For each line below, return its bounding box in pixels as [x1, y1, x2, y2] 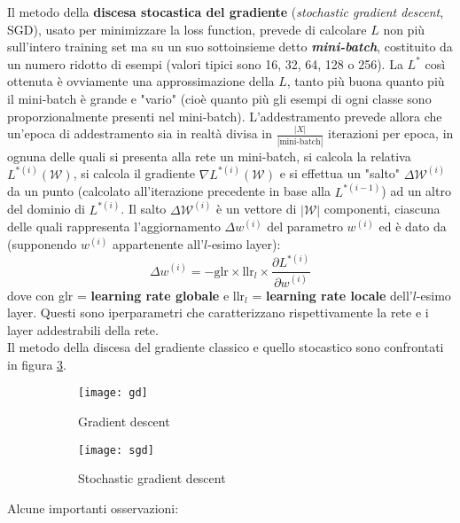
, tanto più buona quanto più [286, 72, 445, 90]
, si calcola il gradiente [73, 164, 196, 183]
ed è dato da [378, 217, 447, 236]
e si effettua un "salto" [279, 164, 401, 183]
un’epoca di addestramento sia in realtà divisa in [7, 124, 272, 143]
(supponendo [7, 235, 77, 254]
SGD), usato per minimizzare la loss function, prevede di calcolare [7, 20, 367, 38]
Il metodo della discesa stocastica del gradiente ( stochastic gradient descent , [7, 3, 444, 20]
